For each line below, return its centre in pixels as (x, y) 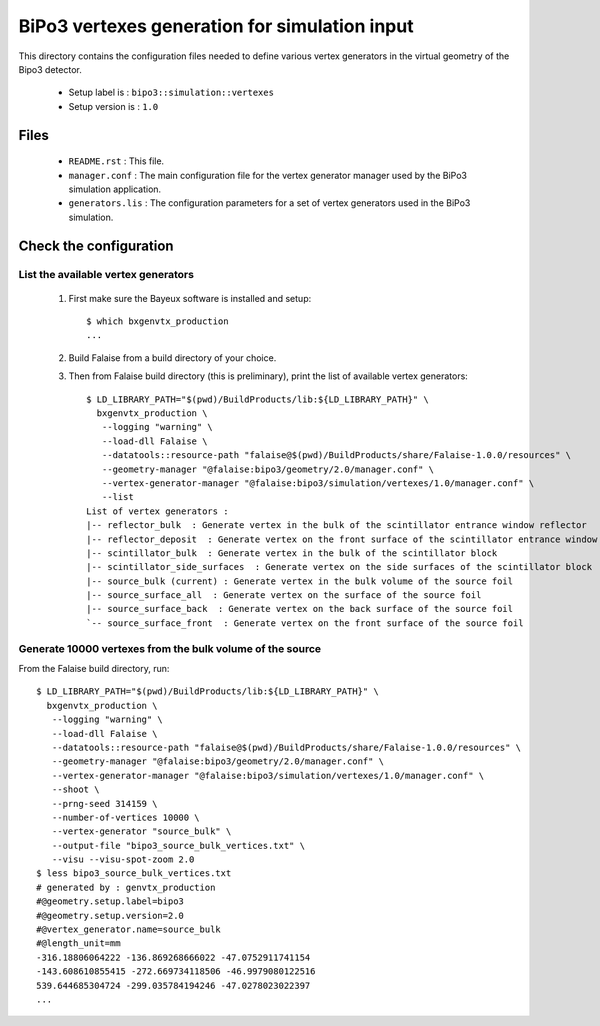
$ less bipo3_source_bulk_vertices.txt (134, 873)
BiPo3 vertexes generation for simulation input (216, 26)
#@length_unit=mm (78, 943)
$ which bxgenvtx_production (157, 321)
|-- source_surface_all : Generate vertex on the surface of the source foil (284, 595)
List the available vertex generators (106, 275)
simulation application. (115, 189)
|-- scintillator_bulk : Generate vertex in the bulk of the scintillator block (292, 553)
